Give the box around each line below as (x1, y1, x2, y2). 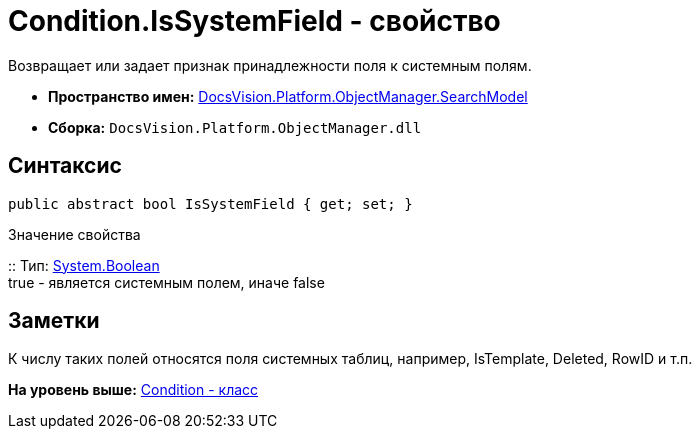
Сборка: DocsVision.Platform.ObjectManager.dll (48, 118, 422, 136)
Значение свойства (8, 225, 141, 243)
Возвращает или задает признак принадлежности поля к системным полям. (8, 56, 532, 74)
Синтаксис (8, 153, 122, 179)
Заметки (8, 308, 100, 334)
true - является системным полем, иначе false (8, 273, 325, 291)
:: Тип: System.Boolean (8, 256, 160, 274)
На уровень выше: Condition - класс (8, 381, 259, 399)
